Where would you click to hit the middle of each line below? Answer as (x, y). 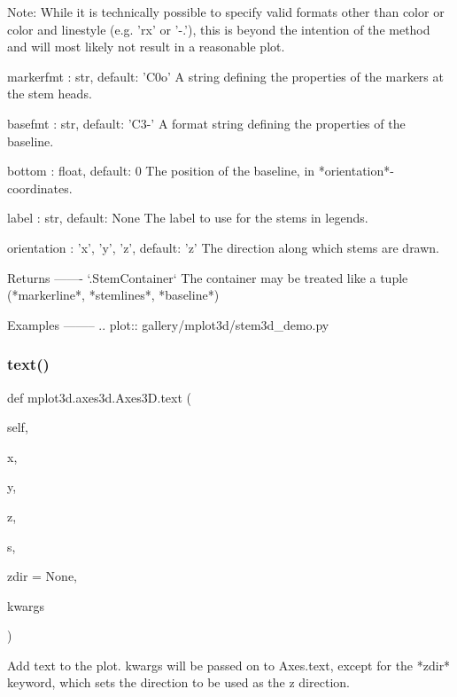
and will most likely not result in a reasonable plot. (146, 47)
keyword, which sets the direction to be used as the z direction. (178, 682)
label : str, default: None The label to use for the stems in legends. (188, 218)
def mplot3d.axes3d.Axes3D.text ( (100, 397)
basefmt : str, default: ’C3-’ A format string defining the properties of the (206, 123)
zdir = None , (43, 576)
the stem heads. (50, 94)
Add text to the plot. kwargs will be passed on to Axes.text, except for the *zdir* (229, 665)
